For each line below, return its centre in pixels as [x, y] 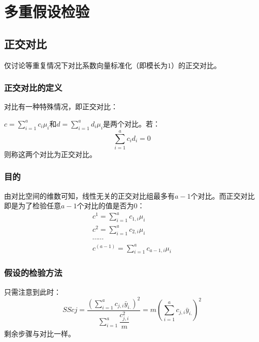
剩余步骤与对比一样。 [40, 333]
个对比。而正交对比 [223, 195]
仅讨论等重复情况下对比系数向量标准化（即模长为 [86, 65]
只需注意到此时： [33, 291]
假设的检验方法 [33, 273]
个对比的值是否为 [105, 206]
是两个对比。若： [131, 123]
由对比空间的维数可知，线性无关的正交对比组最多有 [89, 195]
